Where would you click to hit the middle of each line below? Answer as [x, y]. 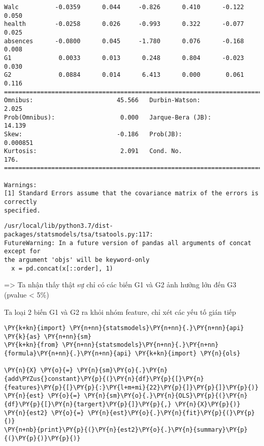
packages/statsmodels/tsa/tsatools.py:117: [79, 235]
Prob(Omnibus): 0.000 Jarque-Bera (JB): [108, 117]
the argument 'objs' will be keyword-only [77, 260]
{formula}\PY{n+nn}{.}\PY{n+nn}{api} [68, 354]
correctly [21, 202]
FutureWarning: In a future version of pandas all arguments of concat [128, 243]
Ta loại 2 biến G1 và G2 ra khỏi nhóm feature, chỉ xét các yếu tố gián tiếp [120, 311]
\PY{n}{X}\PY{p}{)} [208, 405]
